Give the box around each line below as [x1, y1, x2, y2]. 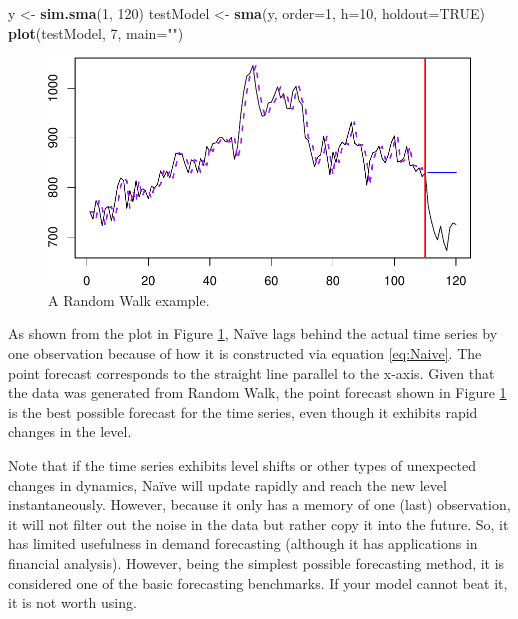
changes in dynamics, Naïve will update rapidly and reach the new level [8, 474, 447, 495]
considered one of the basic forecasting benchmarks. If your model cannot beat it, [8, 572, 508, 593]
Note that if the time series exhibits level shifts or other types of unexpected [8, 454, 476, 475]
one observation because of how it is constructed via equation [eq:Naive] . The [8, 343, 482, 363]
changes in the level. [8, 421, 132, 442]
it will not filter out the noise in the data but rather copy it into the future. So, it [8, 513, 509, 534]
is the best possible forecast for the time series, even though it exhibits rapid [8, 401, 478, 422]
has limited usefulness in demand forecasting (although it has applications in [8, 533, 478, 554]
